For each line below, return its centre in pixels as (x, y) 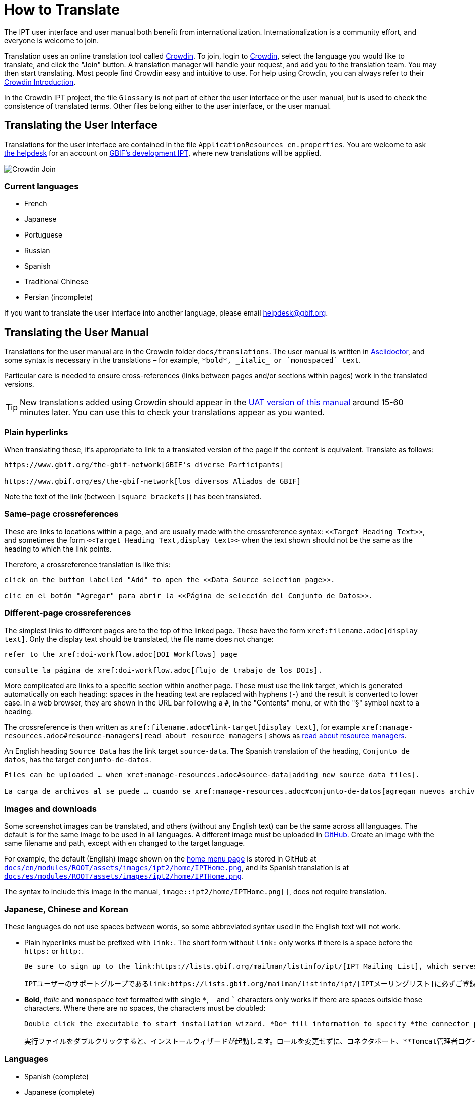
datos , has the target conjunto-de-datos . (78, 760)
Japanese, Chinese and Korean (66, 909)
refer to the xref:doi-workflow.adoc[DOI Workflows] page (121, 654)
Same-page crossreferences (61, 514)
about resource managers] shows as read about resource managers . (286, 736)
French (36, 204)
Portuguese (44, 235)
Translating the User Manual (76, 332)
